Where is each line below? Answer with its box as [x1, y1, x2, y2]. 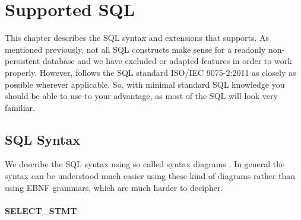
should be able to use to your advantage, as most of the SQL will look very [5, 90, 278, 102]
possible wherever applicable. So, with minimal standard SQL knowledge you [5, 78, 285, 90]
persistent [5, 55, 40, 67]
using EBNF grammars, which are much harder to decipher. [5, 181, 223, 193]
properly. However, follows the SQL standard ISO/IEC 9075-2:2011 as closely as [5, 66, 296, 78]
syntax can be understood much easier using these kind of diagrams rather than [5, 170, 296, 182]
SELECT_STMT [5, 204, 77, 216]
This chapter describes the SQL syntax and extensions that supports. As [5, 31, 270, 44]
